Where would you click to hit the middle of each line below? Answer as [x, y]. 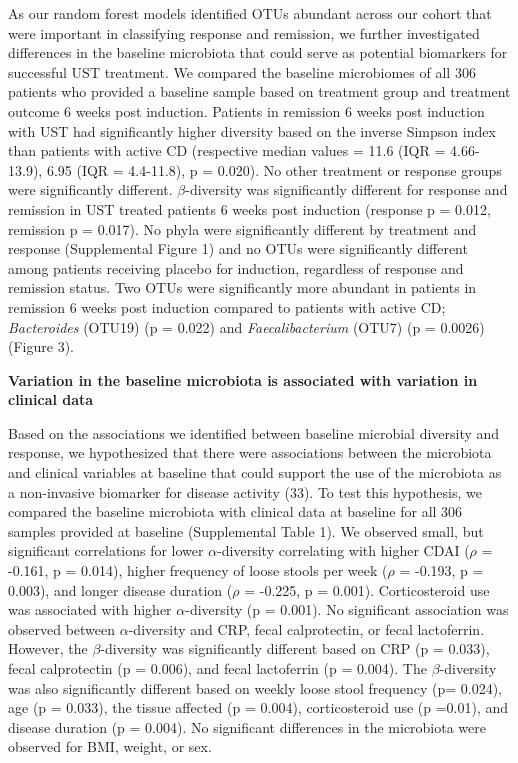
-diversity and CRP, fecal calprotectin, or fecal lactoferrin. [306, 628]
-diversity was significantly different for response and [346, 189]
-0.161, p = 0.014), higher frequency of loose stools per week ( [198, 570]
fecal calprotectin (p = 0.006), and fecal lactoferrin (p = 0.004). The [217, 668]
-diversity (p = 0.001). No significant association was [347, 609]
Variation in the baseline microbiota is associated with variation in [243, 379]
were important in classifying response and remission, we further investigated [244, 32]
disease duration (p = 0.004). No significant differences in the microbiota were [247, 726]
